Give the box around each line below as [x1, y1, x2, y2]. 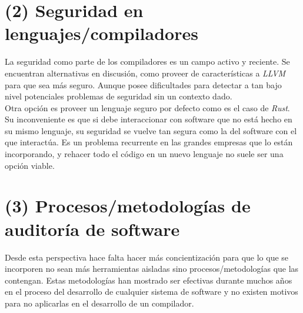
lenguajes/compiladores [5, 21, 198, 45]
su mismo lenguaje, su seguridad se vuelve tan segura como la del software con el [5, 124, 297, 136]
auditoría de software [5, 217, 180, 241]
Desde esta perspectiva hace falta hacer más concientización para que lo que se [5, 251, 289, 263]
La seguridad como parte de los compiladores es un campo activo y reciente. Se [5, 55, 290, 68]
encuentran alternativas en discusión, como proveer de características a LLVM [5, 66, 286, 79]
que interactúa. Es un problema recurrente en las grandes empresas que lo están [5, 136, 293, 148]
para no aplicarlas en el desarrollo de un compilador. [5, 297, 194, 309]
